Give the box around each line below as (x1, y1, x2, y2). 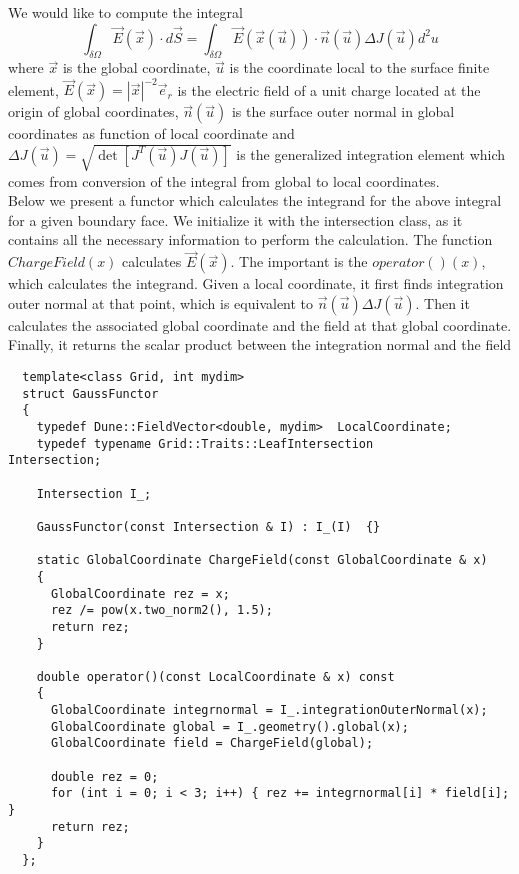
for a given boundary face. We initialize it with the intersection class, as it (8, 209, 463, 230)
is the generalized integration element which (236, 143, 506, 164)
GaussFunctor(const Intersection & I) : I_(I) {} (36, 519, 381, 534)
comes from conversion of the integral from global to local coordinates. (8, 170, 440, 191)
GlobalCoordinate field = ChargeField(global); (50, 736, 374, 751)
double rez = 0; (50, 769, 159, 784)
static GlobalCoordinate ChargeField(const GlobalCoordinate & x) (36, 553, 488, 568)
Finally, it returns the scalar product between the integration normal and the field (8, 334, 512, 355)
